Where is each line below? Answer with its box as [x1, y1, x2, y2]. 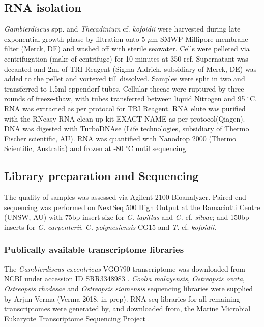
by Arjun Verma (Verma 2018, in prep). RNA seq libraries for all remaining [4, 293, 240, 304]
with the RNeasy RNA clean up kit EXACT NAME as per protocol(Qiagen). [4, 113, 245, 124]
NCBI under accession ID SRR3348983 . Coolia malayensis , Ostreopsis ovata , [4, 273, 245, 284]
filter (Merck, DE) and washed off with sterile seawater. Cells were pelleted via [4, 43, 250, 54]
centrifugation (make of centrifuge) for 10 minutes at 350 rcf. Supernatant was [4, 53, 248, 64]
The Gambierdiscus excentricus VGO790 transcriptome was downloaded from [4, 263, 245, 274]
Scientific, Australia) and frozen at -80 [4, 143, 124, 154]
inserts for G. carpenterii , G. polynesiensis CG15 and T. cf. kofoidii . [4, 221, 217, 232]
